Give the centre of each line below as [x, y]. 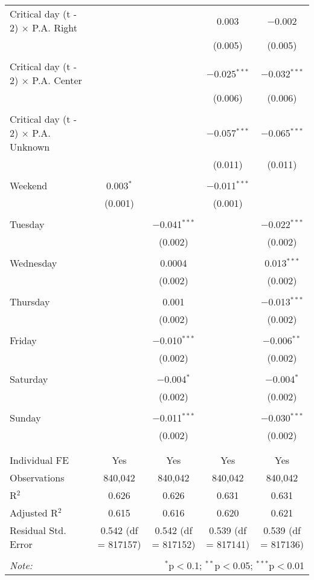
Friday [23, 340]
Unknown [30, 147]
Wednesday [34, 263]
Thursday [30, 301]
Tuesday [27, 224]
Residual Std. [38, 530]
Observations [37, 477]
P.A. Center [57, 80]
